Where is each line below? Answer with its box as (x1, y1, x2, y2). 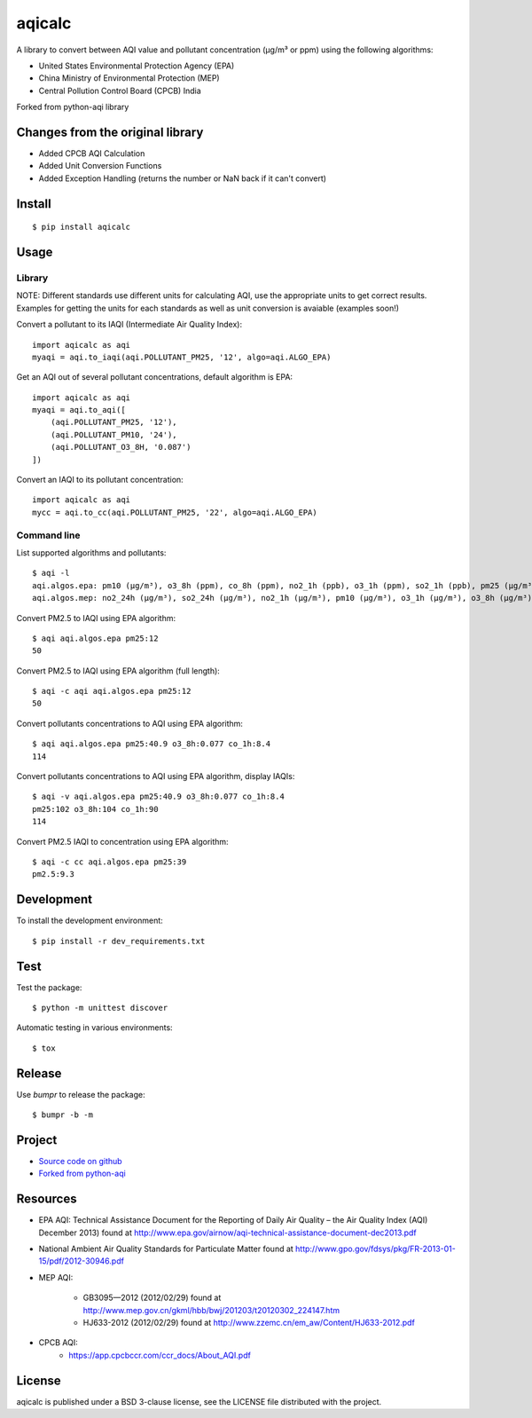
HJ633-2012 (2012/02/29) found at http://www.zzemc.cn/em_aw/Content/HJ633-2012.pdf (82, 1318, 416, 1327)
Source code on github (38, 1155, 123, 1166)
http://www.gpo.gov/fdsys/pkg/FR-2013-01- (295, 1243, 456, 1255)
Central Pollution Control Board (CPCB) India (38, 85, 201, 96)
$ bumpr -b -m (32, 1110, 93, 1120)
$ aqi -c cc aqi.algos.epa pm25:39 (32, 857, 187, 867)
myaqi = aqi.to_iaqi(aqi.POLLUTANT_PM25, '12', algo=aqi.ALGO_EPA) (32, 351, 332, 362)
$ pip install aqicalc (32, 222, 131, 232)
